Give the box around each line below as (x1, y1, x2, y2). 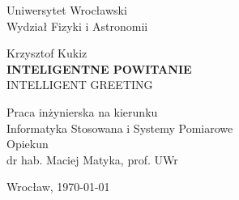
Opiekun (6, 135, 49, 152)
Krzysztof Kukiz (6, 45, 87, 62)
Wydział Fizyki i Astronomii (6, 17, 148, 34)
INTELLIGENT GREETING (6, 76, 153, 93)
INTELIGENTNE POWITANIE (6, 60, 192, 77)
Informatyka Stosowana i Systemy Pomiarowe (6, 119, 233, 136)
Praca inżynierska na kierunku (6, 103, 158, 120)
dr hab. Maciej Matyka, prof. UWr (6, 151, 178, 168)
